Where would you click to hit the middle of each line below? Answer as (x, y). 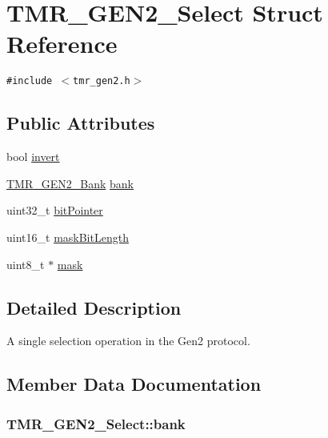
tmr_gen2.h (102, 81)
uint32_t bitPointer (55, 210)
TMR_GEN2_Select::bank (96, 423)
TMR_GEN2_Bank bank (70, 183)
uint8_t (26, 264)
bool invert (33, 157)
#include (30, 81)
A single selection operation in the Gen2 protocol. (128, 341)
